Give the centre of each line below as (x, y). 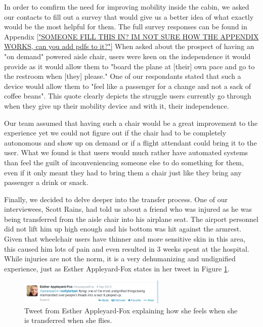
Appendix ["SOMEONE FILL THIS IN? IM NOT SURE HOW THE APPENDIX (131, 36)
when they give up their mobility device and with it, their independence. (117, 105)
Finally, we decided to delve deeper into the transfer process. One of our (116, 199)
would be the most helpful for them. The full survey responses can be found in (126, 27)
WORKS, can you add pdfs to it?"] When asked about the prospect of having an (129, 46)
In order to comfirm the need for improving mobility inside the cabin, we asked (127, 7)
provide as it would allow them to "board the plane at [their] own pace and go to (129, 66)
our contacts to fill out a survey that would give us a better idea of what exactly (129, 16)
